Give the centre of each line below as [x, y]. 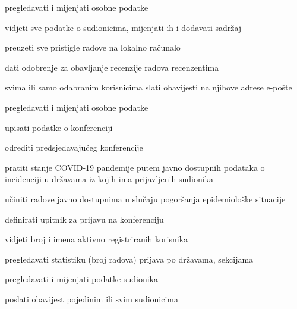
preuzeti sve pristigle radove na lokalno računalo [93, 47]
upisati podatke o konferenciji [59, 127]
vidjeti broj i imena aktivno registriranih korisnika [97, 239]
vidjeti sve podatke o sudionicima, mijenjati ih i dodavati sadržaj [123, 27]
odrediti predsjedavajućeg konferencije [74, 147]
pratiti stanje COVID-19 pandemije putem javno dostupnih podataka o [135, 167]
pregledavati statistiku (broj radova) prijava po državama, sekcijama [129, 259]
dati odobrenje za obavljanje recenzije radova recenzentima [112, 67]
